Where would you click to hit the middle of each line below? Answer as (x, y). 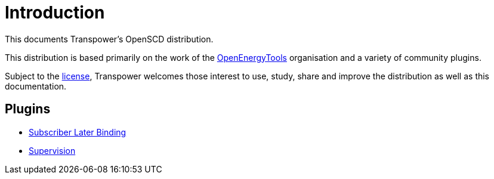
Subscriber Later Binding (78, 132)
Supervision (52, 150)
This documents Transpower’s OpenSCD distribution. (109, 39)
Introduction (55, 13)
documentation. (36, 86)
